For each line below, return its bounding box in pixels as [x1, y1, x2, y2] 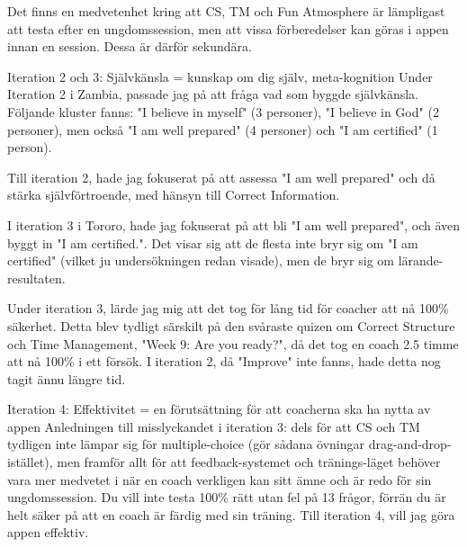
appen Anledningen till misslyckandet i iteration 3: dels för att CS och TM [7, 417, 420, 435]
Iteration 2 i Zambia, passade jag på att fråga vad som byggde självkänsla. [7, 85, 419, 103]
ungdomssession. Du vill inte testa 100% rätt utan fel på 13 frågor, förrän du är [7, 488, 446, 507]
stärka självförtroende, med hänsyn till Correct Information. [7, 185, 340, 204]
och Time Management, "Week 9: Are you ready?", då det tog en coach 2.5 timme [7, 334, 459, 353]
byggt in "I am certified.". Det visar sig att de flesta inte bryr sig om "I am [7, 233, 418, 252]
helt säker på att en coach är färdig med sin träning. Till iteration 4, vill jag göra [7, 505, 455, 524]
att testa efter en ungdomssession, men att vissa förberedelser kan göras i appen [7, 19, 449, 38]
